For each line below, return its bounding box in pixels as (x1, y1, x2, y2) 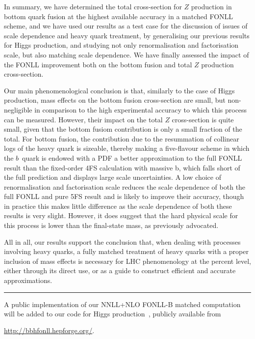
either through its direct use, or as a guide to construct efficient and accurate (4, 265, 236, 276)
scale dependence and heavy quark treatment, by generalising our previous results (4, 30, 250, 40)
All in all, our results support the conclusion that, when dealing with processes (4, 236, 241, 247)
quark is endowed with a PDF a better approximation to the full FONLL (22, 152, 242, 163)
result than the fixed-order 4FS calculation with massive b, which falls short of (4, 162, 240, 172)
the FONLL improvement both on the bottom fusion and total (4, 59, 192, 69)
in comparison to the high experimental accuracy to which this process (34, 104, 247, 114)
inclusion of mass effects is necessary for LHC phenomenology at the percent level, (4, 255, 251, 266)
